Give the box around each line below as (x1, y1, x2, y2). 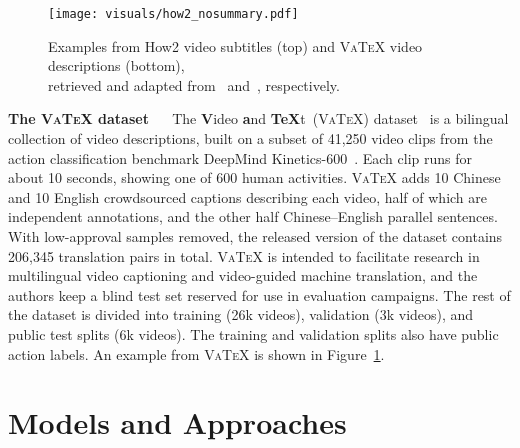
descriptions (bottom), (48, 55, 185, 76)
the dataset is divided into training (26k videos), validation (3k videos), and (8, 304, 474, 325)
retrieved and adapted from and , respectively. (48, 74, 340, 95)
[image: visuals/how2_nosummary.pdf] (48, 7, 299, 21)
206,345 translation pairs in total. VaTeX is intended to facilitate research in (8, 245, 480, 266)
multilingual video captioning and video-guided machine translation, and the (8, 265, 478, 286)
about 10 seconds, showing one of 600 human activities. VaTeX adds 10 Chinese (8, 167, 501, 188)
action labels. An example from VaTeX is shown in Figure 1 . (8, 343, 385, 364)
